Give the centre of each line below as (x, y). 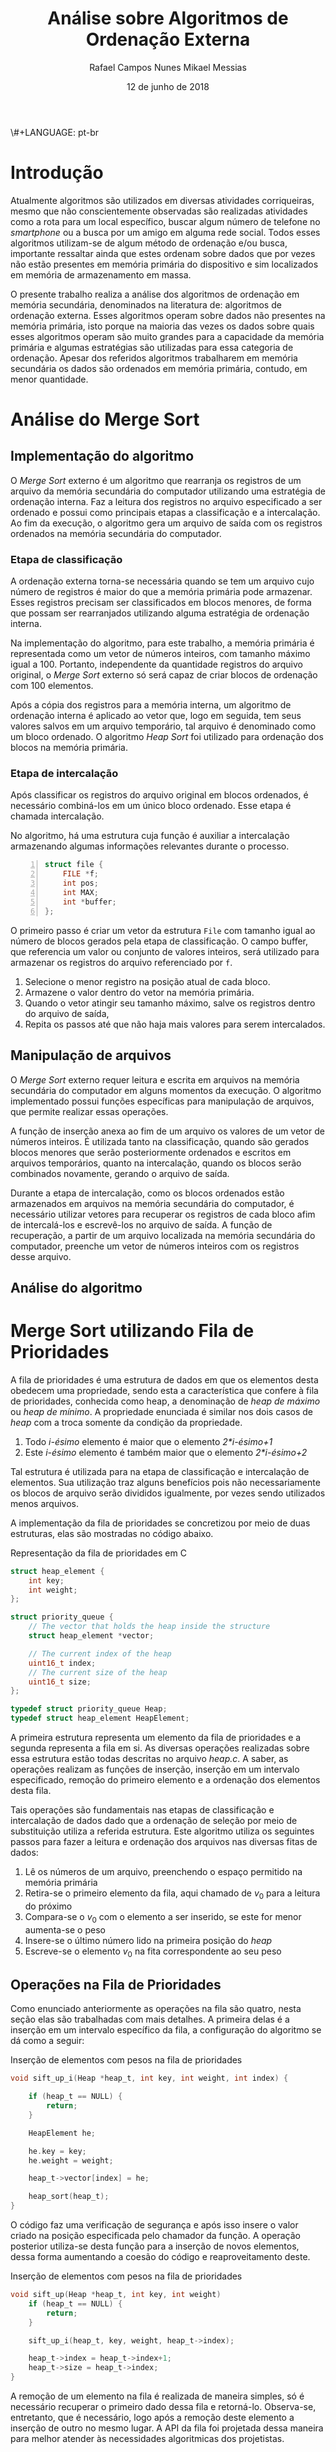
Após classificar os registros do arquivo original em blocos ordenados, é (159, 795)
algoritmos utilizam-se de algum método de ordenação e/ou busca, (149, 243)
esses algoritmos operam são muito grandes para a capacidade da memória (167, 336)
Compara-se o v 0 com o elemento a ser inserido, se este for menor (163, 1917)
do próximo (48, 1906)
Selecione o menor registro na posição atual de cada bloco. (147, 981)
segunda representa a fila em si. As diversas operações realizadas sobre (160, 1748)
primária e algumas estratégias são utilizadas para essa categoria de (152, 347)
